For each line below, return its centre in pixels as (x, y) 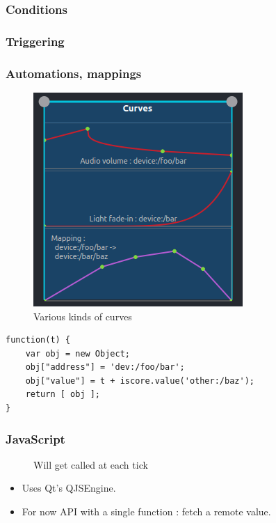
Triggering (35, 41)
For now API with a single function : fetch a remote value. (146, 512)
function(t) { (38, 340)
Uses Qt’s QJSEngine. (69, 488)
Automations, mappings (74, 73)
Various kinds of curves (83, 316)
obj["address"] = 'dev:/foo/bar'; (105, 367)
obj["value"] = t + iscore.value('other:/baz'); (140, 381)
